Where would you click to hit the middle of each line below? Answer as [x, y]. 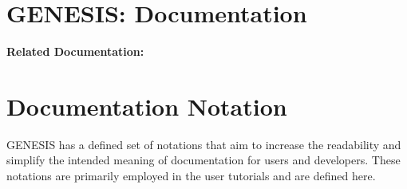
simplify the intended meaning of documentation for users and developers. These [203, 160]
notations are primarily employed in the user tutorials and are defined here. [191, 176]
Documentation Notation [147, 106]
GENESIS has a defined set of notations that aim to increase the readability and [204, 144]
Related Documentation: [75, 51]
